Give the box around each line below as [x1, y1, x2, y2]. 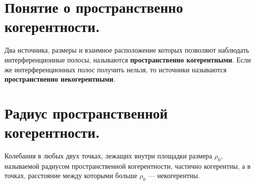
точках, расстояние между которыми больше [4, 170, 137, 181]
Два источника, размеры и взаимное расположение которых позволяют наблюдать [4, 45, 249, 55]
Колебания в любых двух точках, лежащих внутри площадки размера [4, 151, 212, 160]
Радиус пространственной [4, 102, 168, 123]
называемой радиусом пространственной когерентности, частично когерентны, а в [4, 160, 251, 171]
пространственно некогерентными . [4, 74, 116, 84]
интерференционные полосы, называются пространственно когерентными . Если [4, 54, 251, 64]
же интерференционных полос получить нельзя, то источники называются [4, 64, 227, 74]
